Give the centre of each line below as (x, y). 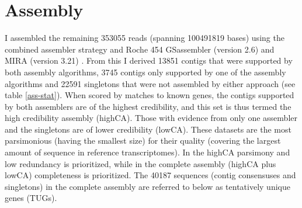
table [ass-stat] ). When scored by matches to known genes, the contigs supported (150, 95)
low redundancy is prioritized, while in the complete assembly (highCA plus (140, 163)
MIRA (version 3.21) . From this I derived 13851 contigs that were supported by (149, 60)
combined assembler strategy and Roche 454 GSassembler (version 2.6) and (140, 49)
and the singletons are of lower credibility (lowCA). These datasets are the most (148, 129)
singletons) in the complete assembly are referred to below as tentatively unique (147, 186)
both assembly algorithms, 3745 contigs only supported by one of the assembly (145, 72)
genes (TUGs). (31, 198)
